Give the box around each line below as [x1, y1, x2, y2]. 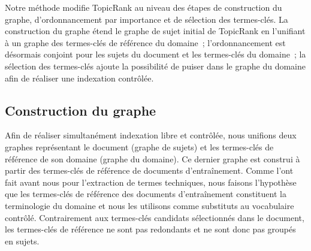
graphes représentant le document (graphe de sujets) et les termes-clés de [5, 140, 274, 153]
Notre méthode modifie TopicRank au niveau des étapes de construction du [5, 1, 282, 13]
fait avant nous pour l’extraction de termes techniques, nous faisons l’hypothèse [5, 176, 297, 188]
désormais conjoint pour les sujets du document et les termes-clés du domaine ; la [5, 48, 306, 61]
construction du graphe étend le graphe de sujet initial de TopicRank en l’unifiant [5, 25, 306, 37]
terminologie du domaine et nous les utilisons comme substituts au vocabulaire [5, 199, 294, 211]
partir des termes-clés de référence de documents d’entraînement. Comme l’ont [5, 164, 294, 177]
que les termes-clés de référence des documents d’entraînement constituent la [5, 188, 286, 200]
